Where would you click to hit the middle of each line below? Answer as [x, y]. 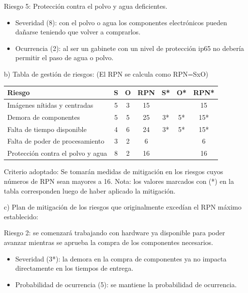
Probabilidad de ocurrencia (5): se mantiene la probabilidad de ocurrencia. [126, 284]
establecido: [21, 216]
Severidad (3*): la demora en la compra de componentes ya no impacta [121, 258]
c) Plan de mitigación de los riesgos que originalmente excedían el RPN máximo [123, 207]
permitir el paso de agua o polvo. [64, 57]
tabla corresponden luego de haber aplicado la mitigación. [90, 190]
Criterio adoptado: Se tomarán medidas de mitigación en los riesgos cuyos [114, 171]
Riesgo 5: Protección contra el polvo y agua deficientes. [86, 6]
